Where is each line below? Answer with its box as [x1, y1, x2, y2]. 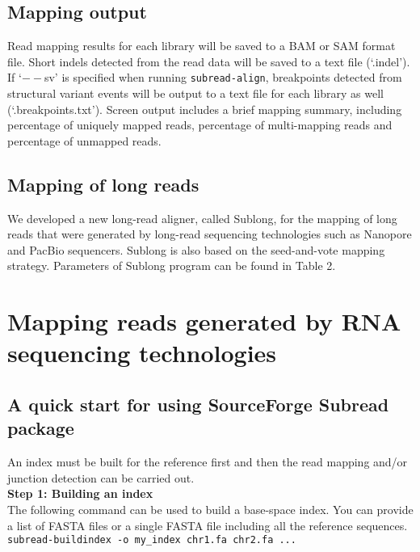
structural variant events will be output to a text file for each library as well [7, 85, 384, 102]
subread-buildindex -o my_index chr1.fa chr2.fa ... [7, 534, 296, 546]
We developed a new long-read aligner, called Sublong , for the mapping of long [7, 209, 397, 226]
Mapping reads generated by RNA [7, 305, 401, 338]
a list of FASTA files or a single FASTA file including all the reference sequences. [7, 516, 408, 533]
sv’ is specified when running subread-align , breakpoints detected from [44, 69, 402, 86]
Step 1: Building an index [7, 485, 153, 502]
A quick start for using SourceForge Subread [7, 391, 389, 416]
